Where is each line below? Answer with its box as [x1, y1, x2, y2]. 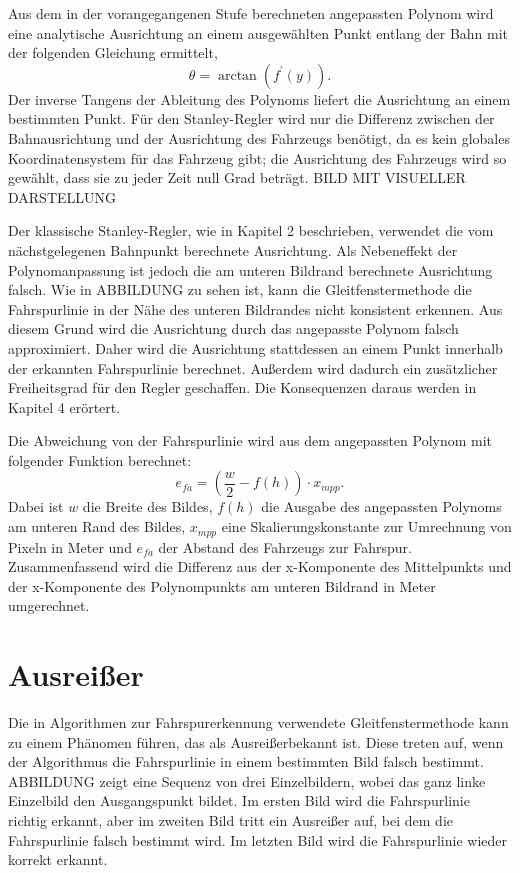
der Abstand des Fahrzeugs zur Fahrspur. [158, 536, 412, 557]
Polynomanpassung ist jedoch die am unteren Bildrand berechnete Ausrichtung [8, 259, 493, 280]
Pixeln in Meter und [8, 536, 132, 557]
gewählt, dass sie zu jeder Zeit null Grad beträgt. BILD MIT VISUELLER [8, 167, 466, 188]
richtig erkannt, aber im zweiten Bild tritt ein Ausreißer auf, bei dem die [8, 809, 454, 830]
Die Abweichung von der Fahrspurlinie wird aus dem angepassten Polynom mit [8, 430, 493, 451]
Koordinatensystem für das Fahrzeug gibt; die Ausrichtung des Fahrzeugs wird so [8, 147, 507, 168]
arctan [217, 68, 257, 83]
